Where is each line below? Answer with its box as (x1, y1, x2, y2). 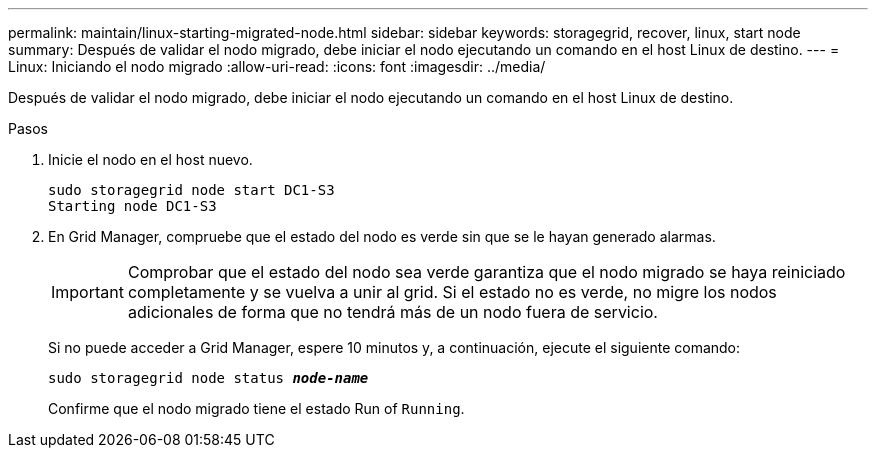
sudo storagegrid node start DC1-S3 (48, 182, 335, 198)
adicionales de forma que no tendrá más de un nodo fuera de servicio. (127, 302, 658, 322)
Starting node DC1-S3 (48, 198, 217, 214)
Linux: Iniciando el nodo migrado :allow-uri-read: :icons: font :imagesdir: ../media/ (8, 58, 546, 75)
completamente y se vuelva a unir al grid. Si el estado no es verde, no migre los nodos (127, 282, 777, 302)
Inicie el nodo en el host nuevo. (48, 151, 253, 168)
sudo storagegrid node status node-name (48, 370, 369, 386)
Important (51, 282, 124, 302)
